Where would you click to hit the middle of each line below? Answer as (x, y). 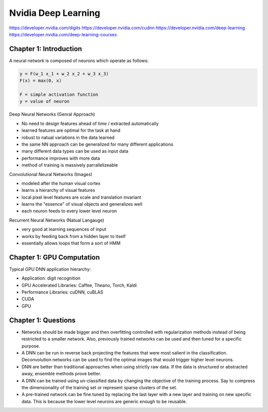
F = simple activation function (59, 94)
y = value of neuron (44, 101)
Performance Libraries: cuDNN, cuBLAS (63, 292)
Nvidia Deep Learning (55, 13)
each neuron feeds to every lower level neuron (69, 211)
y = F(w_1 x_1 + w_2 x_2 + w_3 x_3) (64, 74)
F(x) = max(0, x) (41, 81)
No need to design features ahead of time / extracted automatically (90, 123)
